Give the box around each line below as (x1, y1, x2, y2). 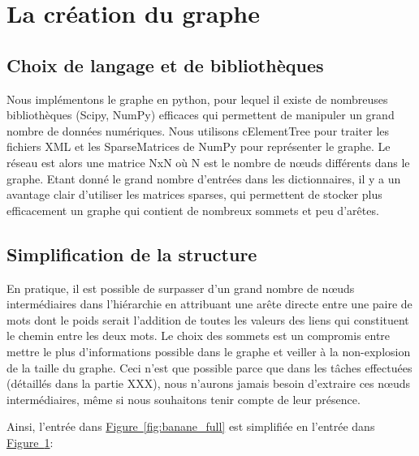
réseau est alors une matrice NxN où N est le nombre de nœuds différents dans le (6, 153, 410, 170)
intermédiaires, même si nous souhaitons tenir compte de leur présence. (6, 390, 361, 407)
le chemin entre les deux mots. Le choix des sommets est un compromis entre (6, 327, 391, 344)
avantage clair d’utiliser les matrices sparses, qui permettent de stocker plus (6, 186, 382, 203)
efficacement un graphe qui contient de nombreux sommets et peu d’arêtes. (6, 201, 379, 218)
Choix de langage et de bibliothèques (6, 52, 324, 77)
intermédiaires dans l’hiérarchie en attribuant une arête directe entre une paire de (6, 295, 413, 312)
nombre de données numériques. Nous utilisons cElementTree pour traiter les (6, 122, 390, 139)
